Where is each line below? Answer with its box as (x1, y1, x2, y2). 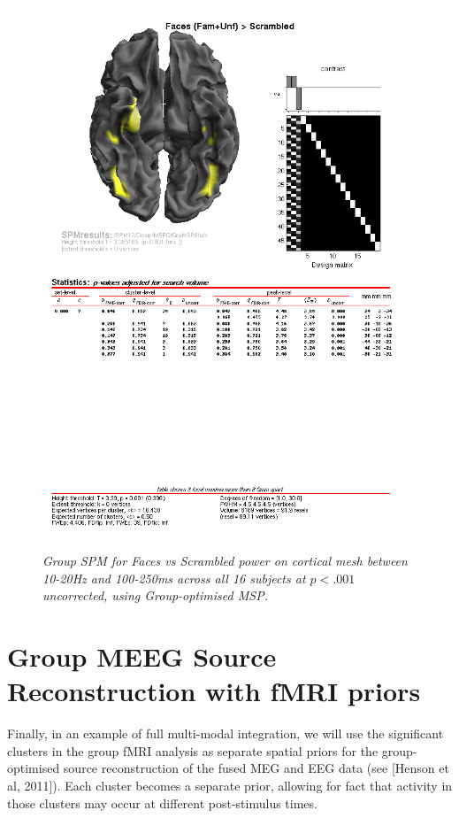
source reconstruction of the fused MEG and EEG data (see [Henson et (63, 759, 449, 777)
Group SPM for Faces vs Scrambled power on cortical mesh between (42, 552, 408, 570)
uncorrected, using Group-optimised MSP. (42, 586, 268, 605)
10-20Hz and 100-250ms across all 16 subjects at (42, 568, 306, 587)
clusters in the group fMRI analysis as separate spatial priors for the (7, 741, 379, 760)
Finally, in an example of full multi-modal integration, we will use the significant (7, 724, 444, 743)
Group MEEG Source (7, 638, 277, 675)
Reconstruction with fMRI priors (7, 673, 421, 709)
